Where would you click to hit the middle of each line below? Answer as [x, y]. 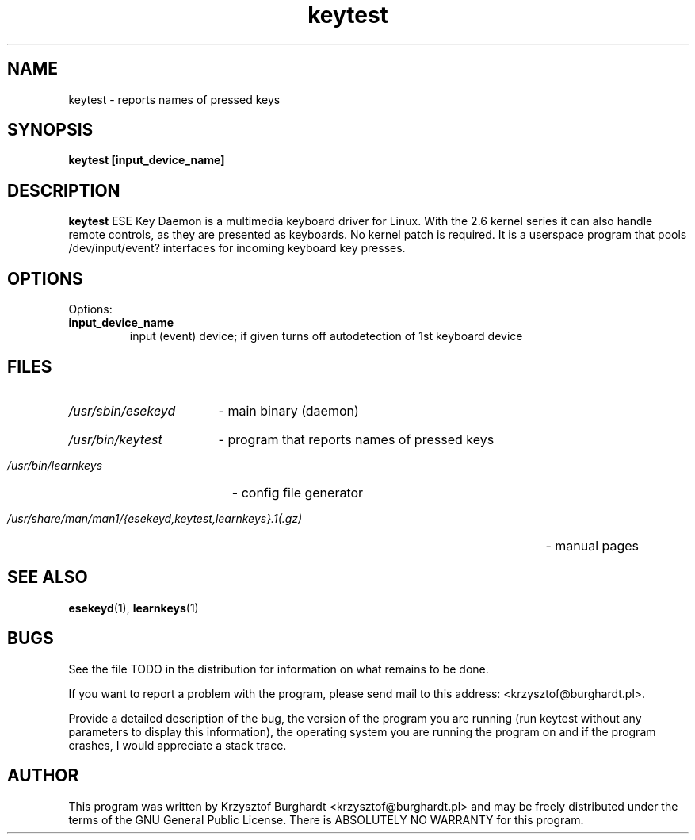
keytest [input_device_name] [147, 160]
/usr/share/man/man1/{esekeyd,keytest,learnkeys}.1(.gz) [155, 518]
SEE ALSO [48, 577]
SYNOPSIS [50, 130]
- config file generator [298, 492]
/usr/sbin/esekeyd [122, 410]
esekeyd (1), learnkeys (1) [134, 608]
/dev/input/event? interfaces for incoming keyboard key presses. [237, 248]
